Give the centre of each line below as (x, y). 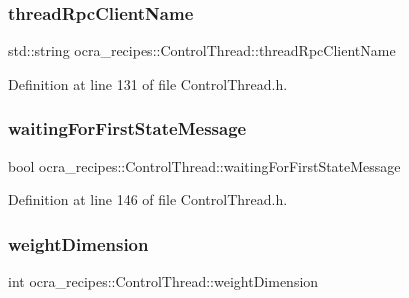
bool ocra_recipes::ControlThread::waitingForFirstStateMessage (204, 165)
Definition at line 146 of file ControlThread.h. (148, 199)
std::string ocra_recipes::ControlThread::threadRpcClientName (202, 50)
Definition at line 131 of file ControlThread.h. (148, 83)
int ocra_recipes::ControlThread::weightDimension (163, 281)
